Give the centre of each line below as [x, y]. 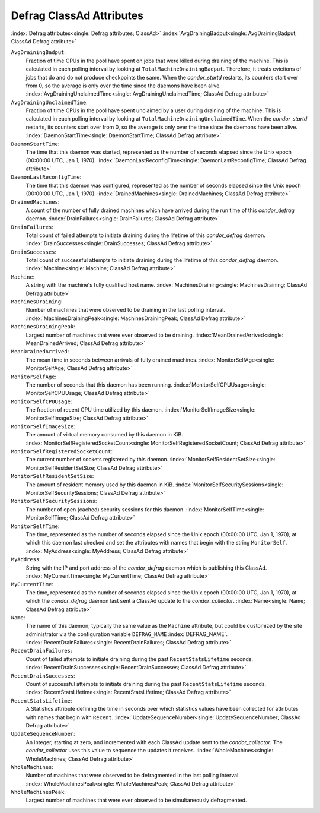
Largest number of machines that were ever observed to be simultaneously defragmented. [136, 800]
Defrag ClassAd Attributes [77, 15]
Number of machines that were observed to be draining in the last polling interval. [125, 310]
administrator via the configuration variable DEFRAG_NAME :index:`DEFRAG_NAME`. [127, 634]
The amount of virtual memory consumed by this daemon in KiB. [104, 435]
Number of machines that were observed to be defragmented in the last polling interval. [133, 776]
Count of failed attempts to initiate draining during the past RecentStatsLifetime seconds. [140, 659]
